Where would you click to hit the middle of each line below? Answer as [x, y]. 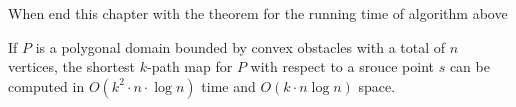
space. [377, 85]
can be [469, 66]
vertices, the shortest [72, 66]
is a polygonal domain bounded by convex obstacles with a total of [240, 46]
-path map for [190, 66]
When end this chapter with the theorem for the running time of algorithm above [258, 13]
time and [228, 85]
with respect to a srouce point [342, 66]
